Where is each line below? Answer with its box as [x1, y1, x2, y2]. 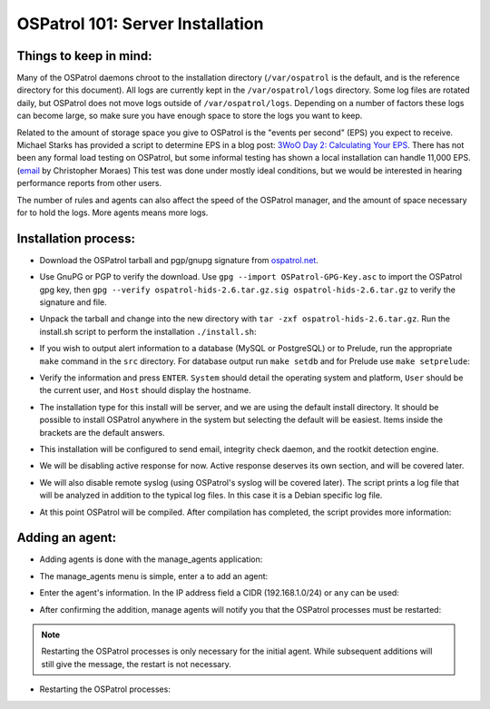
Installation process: [16, 231, 136, 246]
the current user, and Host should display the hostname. [39, 385, 251, 396]
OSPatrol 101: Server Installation [16, 14, 264, 34]
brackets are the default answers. [39, 427, 165, 438]
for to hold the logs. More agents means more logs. [16, 207, 209, 218]
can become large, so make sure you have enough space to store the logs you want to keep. [16, 110, 363, 122]
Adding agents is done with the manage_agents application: [39, 554, 263, 565]
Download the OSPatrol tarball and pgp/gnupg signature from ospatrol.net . [39, 254, 319, 265]
